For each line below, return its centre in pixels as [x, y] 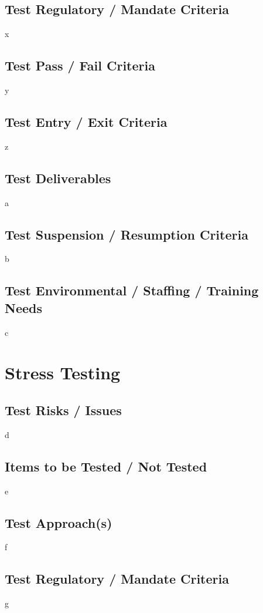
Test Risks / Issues [63, 410]
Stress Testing [63, 373]
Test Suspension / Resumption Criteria [127, 234]
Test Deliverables [58, 178]
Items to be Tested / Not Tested [106, 466]
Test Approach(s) [59, 522]
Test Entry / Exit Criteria [86, 121]
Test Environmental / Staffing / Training [132, 290]
